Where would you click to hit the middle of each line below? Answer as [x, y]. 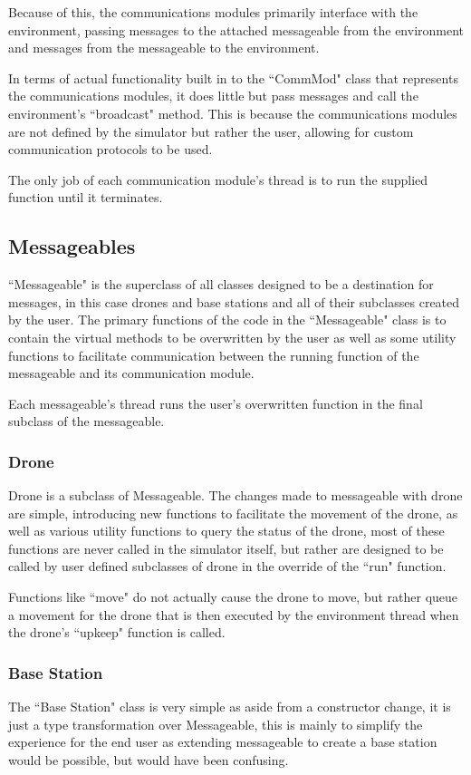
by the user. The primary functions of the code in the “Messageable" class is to [227, 320]
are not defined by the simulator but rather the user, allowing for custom [211, 131]
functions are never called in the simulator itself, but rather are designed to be [226, 548]
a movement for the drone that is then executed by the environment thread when [234, 614]
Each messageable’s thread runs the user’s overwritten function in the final [216, 403]
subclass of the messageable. [87, 421]
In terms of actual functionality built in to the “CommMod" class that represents [233, 77]
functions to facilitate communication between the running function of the [214, 355]
